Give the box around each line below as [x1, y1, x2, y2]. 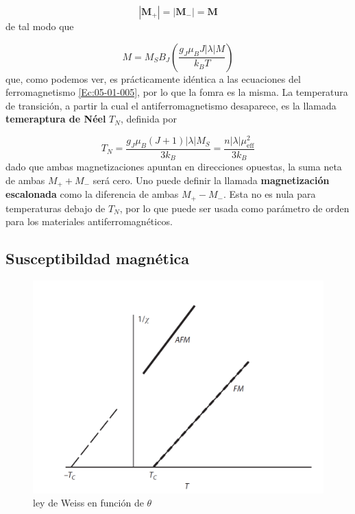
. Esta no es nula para [223, 187, 316, 201]
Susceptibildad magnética [5, 248, 190, 269]
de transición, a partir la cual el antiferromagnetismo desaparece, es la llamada [5, 98, 336, 112]
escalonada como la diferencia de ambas [5, 187, 179, 201]
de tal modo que [5, 19, 74, 33]
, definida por [120, 112, 177, 126]
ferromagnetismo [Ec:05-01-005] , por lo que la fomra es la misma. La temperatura [5, 85, 348, 99]
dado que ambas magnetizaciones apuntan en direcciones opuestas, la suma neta [5, 159, 342, 174]
